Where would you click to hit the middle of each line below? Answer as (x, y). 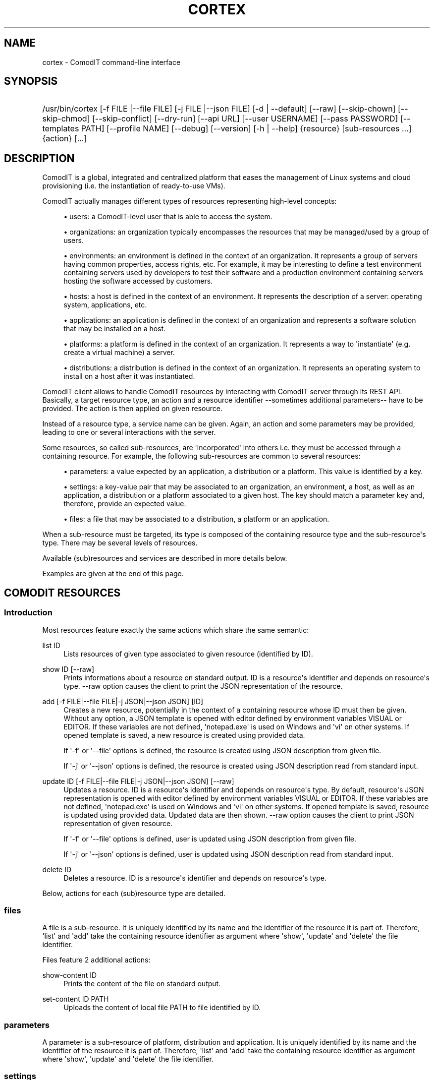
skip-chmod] (66, 119)
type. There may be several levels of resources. (120, 543)
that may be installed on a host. (115, 329)
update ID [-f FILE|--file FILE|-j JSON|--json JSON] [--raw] (138, 781)
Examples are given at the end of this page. (113, 574)
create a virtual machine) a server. (119, 353)
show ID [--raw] (68, 669)
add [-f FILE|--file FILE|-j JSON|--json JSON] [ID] (123, 701)
